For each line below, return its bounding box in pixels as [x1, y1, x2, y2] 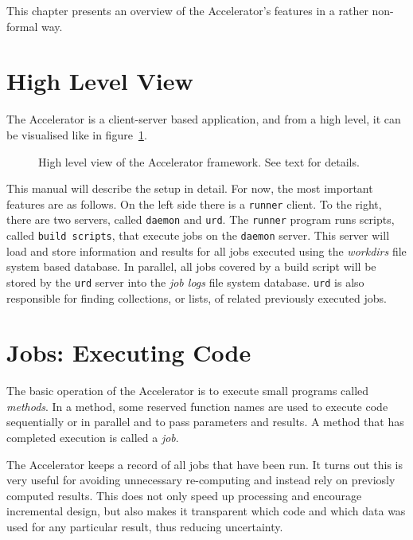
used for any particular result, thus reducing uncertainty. [6, 518, 283, 534]
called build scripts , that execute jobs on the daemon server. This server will [6, 227, 390, 243]
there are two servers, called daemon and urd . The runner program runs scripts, [6, 211, 395, 228]
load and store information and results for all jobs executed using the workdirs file [6, 242, 407, 259]
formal [6, 18, 38, 34]
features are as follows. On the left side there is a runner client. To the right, [6, 195, 382, 212]
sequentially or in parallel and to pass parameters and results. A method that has [6, 413, 404, 430]
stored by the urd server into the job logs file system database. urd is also [6, 273, 364, 290]
